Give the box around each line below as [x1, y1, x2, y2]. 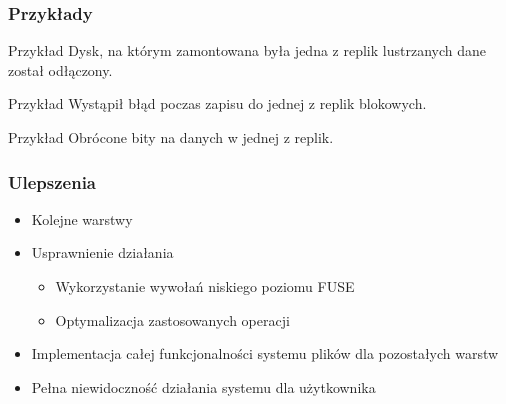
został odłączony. [8, 59, 113, 80]
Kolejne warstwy [31, 208, 133, 229]
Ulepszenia [8, 169, 96, 194]
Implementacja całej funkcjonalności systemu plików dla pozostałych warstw [31, 343, 499, 364]
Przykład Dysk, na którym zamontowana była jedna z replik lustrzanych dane [8, 40, 486, 61]
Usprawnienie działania [31, 242, 174, 263]
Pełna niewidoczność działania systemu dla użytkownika [31, 376, 376, 397]
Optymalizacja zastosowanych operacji [55, 309, 290, 330]
